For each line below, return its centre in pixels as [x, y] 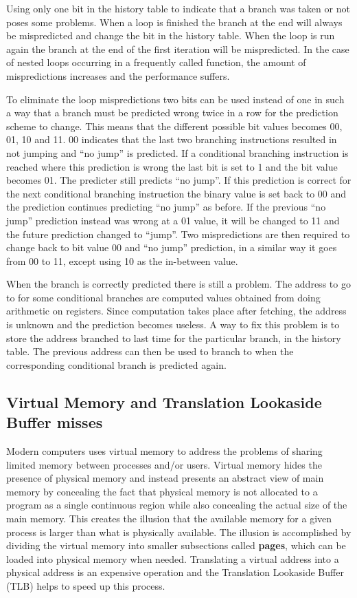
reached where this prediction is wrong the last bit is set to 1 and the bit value [172, 166]
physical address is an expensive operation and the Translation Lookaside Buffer [175, 572]
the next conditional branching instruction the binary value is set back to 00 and [176, 193]
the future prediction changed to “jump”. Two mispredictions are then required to [178, 234]
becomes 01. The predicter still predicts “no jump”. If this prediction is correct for [179, 180]
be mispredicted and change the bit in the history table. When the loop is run [171, 35]
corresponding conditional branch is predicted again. [116, 364]
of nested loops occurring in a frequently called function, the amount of [156, 62]
